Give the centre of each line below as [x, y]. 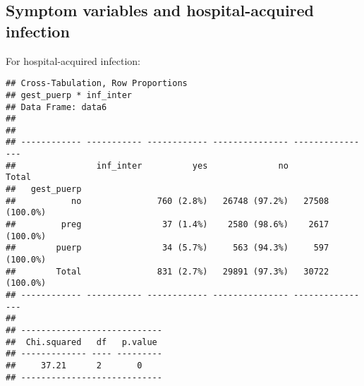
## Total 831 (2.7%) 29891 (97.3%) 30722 [168, 271]
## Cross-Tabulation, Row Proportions [97, 84]
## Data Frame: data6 [56, 107]
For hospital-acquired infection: [73, 60]
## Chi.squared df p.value [81, 342]
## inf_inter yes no [147, 165]
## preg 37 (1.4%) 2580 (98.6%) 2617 [168, 225]
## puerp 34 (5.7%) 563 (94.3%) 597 [168, 248]
